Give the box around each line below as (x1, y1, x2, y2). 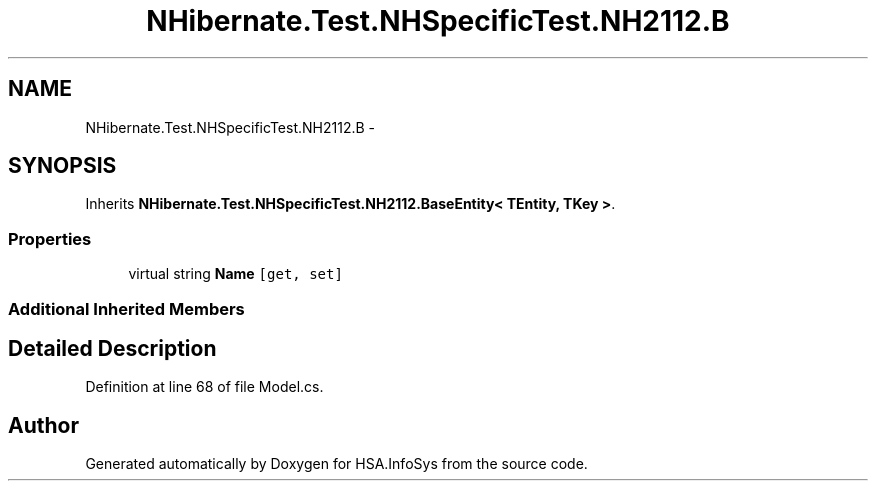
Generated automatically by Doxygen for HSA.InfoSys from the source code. (85, 455, 588, 473)
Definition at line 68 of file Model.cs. (85, 378, 324, 396)
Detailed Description (8, 335, 217, 361)
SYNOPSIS (8, 153, 117, 179)
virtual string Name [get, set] (128, 265, 343, 283)
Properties (8, 228, 92, 249)
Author (8, 412, 79, 438)
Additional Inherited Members (8, 298, 245, 319)
